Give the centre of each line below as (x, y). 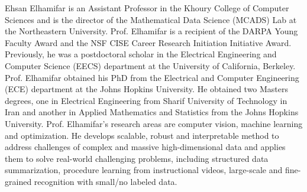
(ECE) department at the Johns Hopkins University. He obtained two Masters (147, 89)
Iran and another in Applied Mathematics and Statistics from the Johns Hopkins (152, 112)
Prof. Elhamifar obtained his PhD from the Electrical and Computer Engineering (152, 77)
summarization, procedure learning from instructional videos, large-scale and (144, 170)
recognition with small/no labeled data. (106, 181)
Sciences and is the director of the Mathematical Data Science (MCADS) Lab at (151, 19)
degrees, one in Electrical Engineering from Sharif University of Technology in (146, 100)
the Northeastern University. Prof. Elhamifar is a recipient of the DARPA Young (151, 31)
